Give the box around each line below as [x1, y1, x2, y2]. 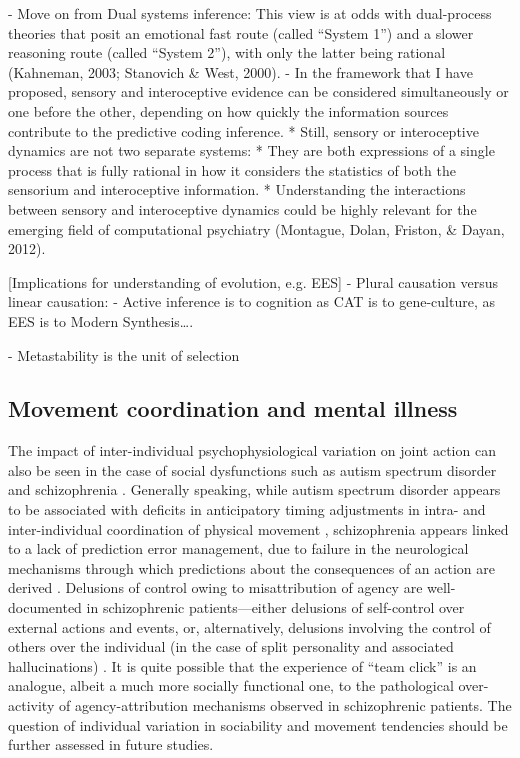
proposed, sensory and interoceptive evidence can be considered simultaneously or [8, 81, 509, 102]
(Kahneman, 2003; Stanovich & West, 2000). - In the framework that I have [8, 61, 473, 82]
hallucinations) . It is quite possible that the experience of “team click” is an [8, 655, 477, 676]
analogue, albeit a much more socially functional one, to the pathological [8, 675, 454, 696]
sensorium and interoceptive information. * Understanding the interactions [8, 179, 466, 200]
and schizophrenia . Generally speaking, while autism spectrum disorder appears [8, 479, 501, 500]
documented [8, 597, 82, 618]
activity [8, 695, 55, 716]
